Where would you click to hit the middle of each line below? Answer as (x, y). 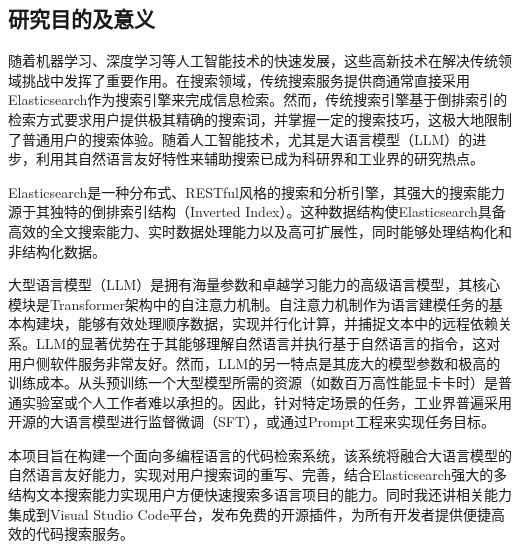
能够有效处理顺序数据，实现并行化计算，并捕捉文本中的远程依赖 (287, 323)
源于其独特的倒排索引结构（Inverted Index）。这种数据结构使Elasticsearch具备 (257, 211)
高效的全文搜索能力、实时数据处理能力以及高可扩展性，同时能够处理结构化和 (260, 230)
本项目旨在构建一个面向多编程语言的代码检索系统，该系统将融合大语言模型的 (260, 454)
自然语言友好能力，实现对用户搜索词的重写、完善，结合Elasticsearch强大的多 (258, 474)
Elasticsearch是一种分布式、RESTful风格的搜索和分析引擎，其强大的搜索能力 (257, 191)
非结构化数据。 (57, 250)
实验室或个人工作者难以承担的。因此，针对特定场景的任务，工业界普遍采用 (266, 401)
